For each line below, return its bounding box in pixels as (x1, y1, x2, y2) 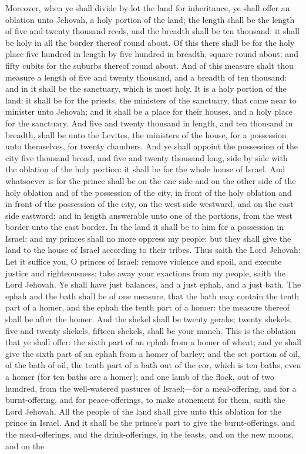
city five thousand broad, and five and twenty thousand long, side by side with (5, 151, 288, 163)
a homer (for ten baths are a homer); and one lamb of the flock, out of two (5, 370, 274, 382)
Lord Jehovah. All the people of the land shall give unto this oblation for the (5, 405, 282, 417)
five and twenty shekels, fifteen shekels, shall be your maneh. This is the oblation (5, 324, 296, 336)
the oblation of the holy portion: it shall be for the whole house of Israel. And (5, 163, 285, 175)
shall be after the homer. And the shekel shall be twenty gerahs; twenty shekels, (5, 313, 292, 325)
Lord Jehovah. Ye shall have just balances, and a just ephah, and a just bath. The (5, 278, 301, 291)
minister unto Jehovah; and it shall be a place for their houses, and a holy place (5, 105, 293, 118)
